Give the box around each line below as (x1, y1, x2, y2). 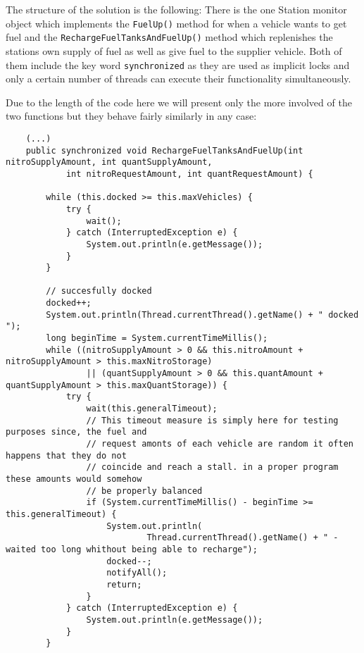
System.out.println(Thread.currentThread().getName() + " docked (46, 309, 359, 320)
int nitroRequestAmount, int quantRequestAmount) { (65, 168, 313, 179)
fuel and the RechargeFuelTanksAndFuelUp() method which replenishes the (6, 30, 333, 44)
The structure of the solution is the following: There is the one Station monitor (6, 2, 347, 16)
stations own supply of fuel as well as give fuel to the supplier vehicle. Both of (6, 43, 342, 58)
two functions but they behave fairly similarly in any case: (6, 108, 257, 123)
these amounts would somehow (6, 473, 142, 484)
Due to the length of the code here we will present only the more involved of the (6, 94, 352, 109)
